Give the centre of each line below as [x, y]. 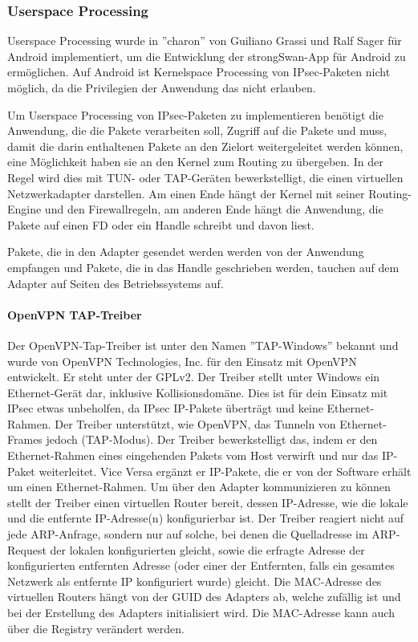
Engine [24, 209]
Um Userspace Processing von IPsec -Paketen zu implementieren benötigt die [195, 114]
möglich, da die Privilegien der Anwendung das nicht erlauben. [162, 87]
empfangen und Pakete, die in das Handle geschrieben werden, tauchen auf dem [203, 267]
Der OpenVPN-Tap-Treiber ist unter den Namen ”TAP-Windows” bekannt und [203, 345]
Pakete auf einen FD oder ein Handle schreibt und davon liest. [161, 224]
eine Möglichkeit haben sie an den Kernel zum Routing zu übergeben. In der [195, 162]
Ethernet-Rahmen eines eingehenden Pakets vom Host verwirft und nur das [193, 455]
